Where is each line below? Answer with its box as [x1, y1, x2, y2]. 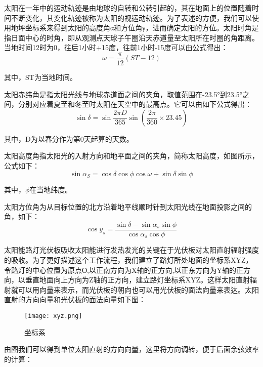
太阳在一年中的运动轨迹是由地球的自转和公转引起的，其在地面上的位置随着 [4, 3, 252, 13]
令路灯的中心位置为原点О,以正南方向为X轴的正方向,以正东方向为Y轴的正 [4, 264, 243, 275]
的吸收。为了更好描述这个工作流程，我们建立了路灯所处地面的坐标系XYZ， [4, 254, 253, 265]
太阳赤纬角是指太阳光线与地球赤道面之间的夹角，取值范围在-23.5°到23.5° [4, 89, 242, 99]
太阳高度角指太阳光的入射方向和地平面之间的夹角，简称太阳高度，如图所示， [4, 150, 259, 161]
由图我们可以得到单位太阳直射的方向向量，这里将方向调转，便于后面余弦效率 [4, 344, 259, 354]
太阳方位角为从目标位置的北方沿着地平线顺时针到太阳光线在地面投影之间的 [4, 201, 252, 212]
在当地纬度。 [29, 184, 72, 195]
